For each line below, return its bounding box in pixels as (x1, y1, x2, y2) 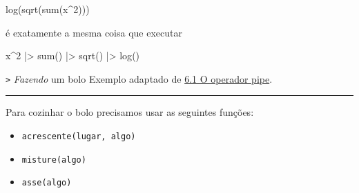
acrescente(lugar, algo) (21, 132, 136, 142)
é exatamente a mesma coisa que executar (6, 25, 183, 39)
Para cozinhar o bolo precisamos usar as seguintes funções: (6, 105, 254, 119)
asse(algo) (21, 178, 72, 188)
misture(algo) (21, 154, 86, 165)
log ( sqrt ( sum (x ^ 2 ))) (6, 2, 90, 16)
